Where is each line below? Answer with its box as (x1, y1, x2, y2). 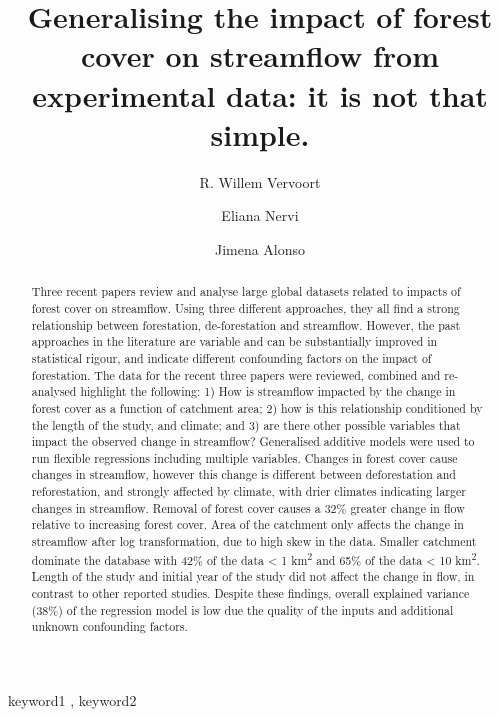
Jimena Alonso (214, 238, 306, 259)
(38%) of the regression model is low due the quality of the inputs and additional (31, 601, 454, 618)
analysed (31, 383, 77, 400)
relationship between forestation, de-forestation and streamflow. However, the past (31, 316, 461, 333)
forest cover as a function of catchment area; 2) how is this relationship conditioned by (31, 399, 483, 416)
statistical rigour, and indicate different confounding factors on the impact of (31, 349, 432, 366)
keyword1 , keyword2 (8, 690, 137, 711)
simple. (210, 113, 310, 154)
